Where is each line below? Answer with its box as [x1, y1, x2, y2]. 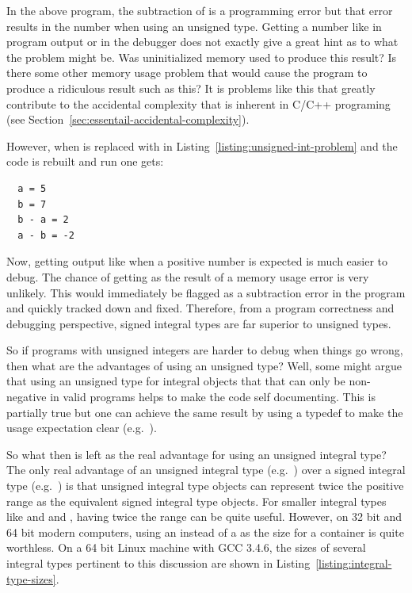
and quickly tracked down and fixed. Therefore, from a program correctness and [6, 300, 395, 316]
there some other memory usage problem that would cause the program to [6, 64, 368, 81]
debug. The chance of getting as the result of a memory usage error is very [6, 268, 369, 285]
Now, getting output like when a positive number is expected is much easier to [6, 253, 388, 270]
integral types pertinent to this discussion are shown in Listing [6, 555, 311, 571]
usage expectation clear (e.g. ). [6, 419, 157, 436]
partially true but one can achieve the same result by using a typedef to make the [6, 404, 403, 420]
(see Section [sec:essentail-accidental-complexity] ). [6, 111, 250, 128]
